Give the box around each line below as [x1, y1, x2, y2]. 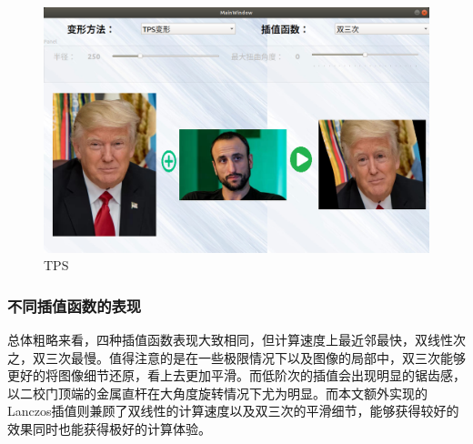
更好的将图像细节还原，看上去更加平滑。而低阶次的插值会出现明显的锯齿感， [7, 366, 466, 385]
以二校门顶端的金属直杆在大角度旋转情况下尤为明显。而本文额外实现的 [7, 383, 428, 402]
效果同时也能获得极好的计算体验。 [7, 419, 211, 438]
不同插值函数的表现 [7, 294, 142, 317]
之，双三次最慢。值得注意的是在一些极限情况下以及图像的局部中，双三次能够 [7, 348, 466, 367]
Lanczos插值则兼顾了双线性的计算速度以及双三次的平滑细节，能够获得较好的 [7, 401, 459, 420]
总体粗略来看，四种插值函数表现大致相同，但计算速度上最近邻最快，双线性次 [7, 329, 466, 348]
